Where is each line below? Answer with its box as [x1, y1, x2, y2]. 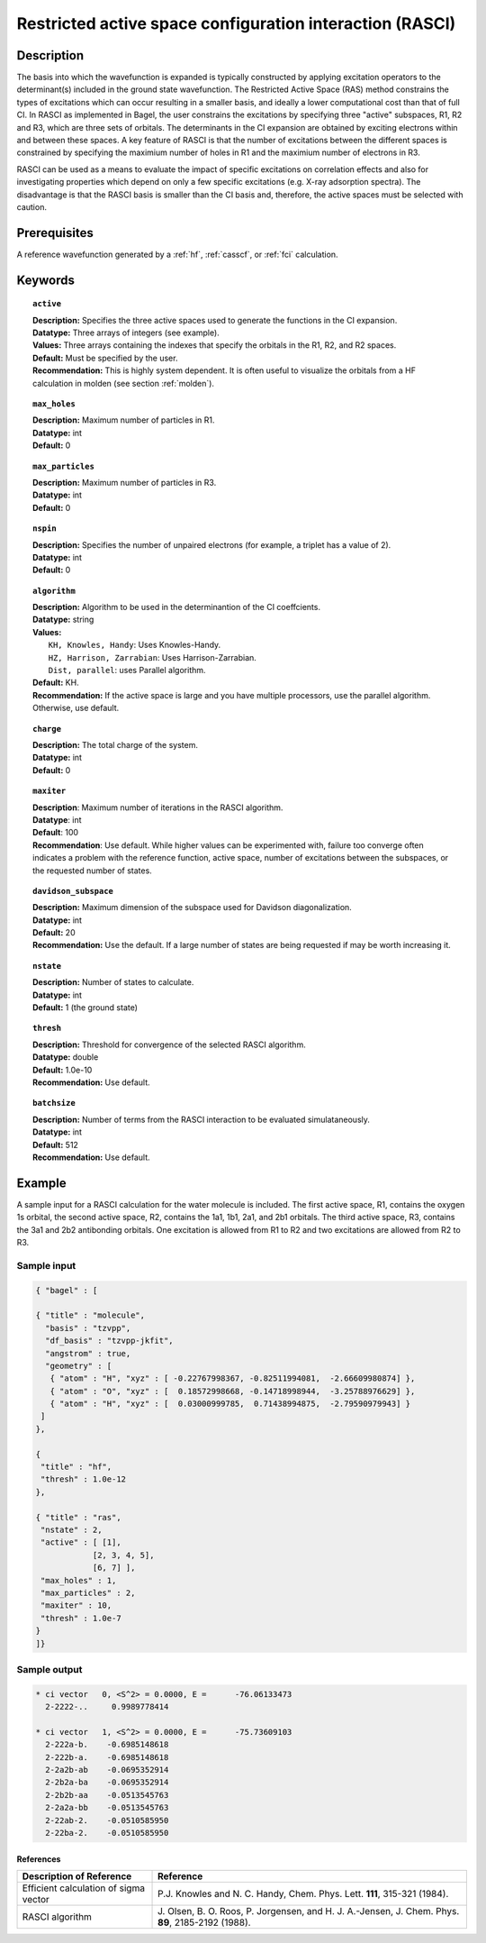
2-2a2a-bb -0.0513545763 [45, 1802, 169, 1813]
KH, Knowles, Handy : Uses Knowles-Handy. [48, 640, 221, 651]
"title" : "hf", [40, 1462, 112, 1473]
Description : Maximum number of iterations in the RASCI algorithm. [32, 802, 283, 813]
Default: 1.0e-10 [32, 1064, 93, 1075]
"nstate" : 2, [40, 1524, 103, 1535]
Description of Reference [22, 1870, 132, 1883]
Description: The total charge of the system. [32, 740, 198, 750]
